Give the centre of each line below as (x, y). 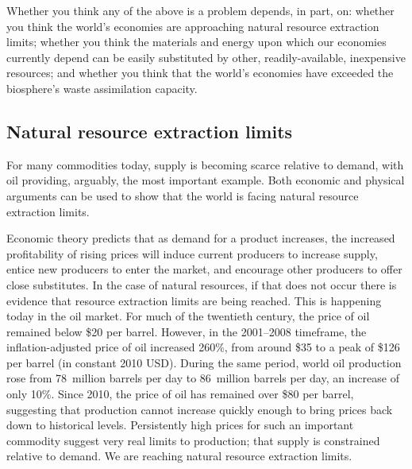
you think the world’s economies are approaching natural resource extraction (193, 26)
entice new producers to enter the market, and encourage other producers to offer (204, 269)
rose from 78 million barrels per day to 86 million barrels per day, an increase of (203, 378)
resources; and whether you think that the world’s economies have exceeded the (200, 73)
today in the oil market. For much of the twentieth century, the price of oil (188, 316)
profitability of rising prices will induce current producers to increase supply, (192, 253)
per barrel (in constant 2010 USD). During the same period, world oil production (204, 362)
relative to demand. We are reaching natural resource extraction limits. (179, 456)
